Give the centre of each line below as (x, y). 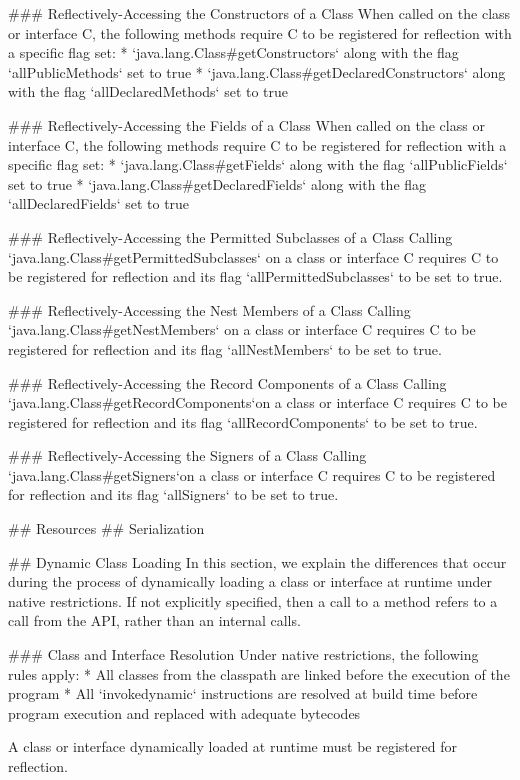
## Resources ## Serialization (106, 528)
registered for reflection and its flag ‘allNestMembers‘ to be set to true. (225, 348)
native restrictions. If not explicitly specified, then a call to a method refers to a (253, 600)
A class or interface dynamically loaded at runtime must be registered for (232, 746)
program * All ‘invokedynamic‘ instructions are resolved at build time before (243, 693)
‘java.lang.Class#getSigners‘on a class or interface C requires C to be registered (252, 474)
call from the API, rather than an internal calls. (154, 620)
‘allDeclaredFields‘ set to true (99, 203)
